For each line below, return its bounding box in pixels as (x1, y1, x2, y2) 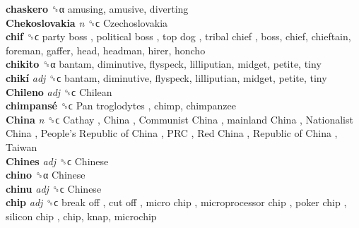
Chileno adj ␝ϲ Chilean (6, 84, 112, 99)
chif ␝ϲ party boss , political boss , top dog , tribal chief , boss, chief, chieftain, (6, 29, 351, 44)
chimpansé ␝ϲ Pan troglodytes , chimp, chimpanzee (6, 98, 236, 113)
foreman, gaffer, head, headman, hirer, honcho (6, 42, 206, 57)
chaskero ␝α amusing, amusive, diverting (6, 1, 189, 16)
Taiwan (6, 139, 37, 154)
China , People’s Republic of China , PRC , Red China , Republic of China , (6, 126, 338, 140)
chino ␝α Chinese (6, 167, 86, 182)
